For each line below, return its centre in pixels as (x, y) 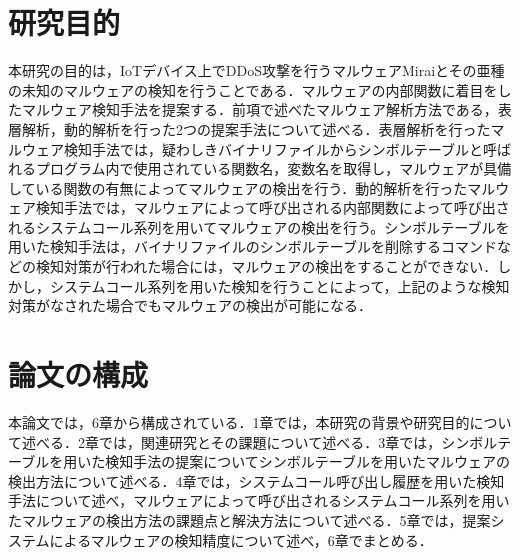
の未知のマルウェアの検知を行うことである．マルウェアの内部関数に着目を (253, 89)
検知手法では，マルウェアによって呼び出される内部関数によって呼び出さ (272, 207)
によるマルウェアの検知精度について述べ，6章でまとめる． (241, 539)
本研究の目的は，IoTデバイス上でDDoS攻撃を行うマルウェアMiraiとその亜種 (256, 70)
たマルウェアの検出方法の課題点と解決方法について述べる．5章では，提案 (249, 519)
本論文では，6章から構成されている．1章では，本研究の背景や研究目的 (239, 421)
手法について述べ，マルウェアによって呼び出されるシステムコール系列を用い (259, 500)
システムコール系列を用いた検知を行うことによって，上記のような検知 (279, 285)
